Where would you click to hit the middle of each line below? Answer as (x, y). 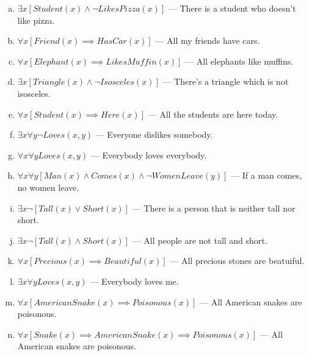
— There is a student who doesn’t (232, 8)
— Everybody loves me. (134, 281)
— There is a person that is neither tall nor (214, 208)
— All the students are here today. (213, 114)
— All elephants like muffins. (239, 61)
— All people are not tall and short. (200, 240)
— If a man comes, (267, 175)
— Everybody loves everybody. (149, 155)
